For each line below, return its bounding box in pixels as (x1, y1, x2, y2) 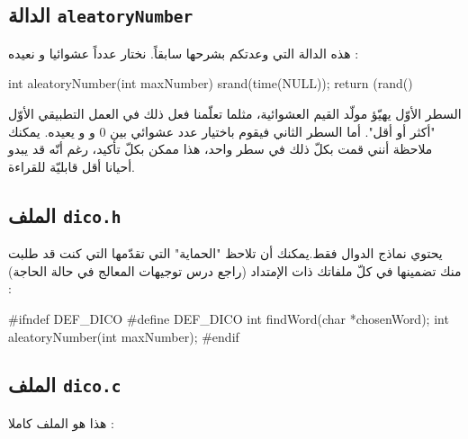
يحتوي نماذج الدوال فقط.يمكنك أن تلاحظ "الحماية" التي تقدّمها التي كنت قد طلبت (8, 244, 443, 263)
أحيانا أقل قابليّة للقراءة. (8, 157, 136, 175)
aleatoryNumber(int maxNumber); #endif (8, 327, 239, 345)
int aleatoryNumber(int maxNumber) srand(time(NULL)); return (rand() (8, 74, 413, 93)
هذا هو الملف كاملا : (8, 413, 114, 432)
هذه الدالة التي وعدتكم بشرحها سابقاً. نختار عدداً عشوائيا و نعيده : (8, 43, 359, 62)
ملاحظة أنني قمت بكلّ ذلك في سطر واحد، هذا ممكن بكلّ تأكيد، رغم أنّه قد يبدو (8, 139, 433, 158)
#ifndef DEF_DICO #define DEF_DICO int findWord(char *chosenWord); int (8, 309, 449, 327)
